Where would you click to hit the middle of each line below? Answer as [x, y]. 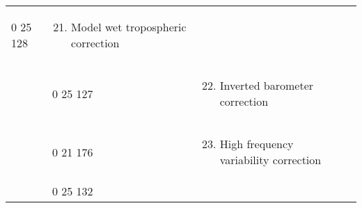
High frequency [257, 144]
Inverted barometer [267, 85]
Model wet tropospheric [129, 27]
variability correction [270, 160]
